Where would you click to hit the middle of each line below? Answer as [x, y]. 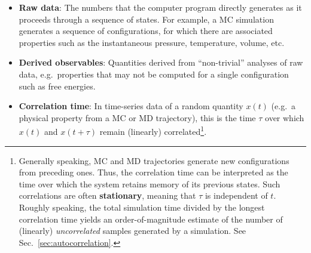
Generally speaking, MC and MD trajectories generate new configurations [154, 160]
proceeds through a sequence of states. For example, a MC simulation [146, 19]
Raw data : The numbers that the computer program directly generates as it [160, 7]
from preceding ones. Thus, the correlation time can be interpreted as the [153, 172]
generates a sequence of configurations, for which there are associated [146, 31]
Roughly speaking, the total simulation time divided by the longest [142, 207]
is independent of [236, 195]
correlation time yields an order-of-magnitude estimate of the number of [151, 219]
